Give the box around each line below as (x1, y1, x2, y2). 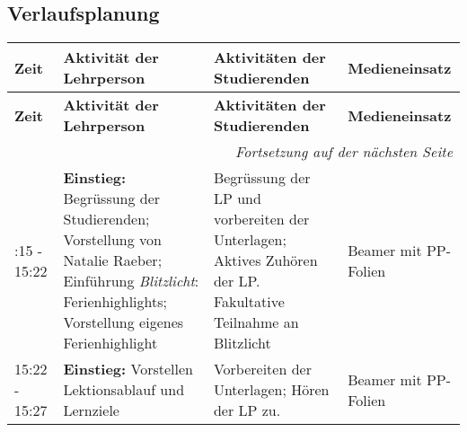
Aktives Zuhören (213, 250, 318, 271)
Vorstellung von (63, 229, 162, 251)
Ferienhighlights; (63, 291, 167, 313)
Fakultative (213, 291, 285, 313)
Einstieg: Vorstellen (63, 358, 193, 380)
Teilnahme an (213, 312, 299, 333)
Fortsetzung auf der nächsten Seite (235, 141, 453, 163)
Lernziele (63, 400, 119, 421)
